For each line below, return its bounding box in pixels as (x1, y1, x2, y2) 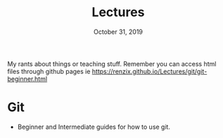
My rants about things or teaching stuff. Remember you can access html (7, 59, 217, 68)
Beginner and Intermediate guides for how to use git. (17, 123, 171, 131)
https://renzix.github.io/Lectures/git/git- (91, 67, 208, 75)
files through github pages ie (7, 67, 91, 75)
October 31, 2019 (94, 27, 143, 36)
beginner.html (7, 75, 48, 83)
